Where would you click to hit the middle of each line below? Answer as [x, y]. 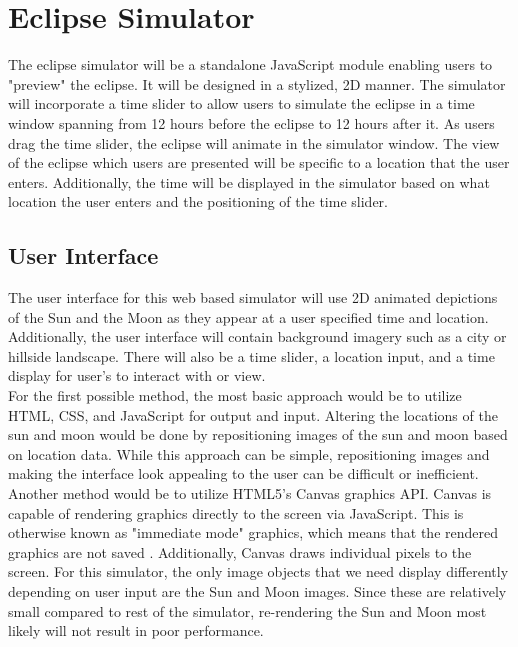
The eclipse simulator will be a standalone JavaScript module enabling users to [250, 64]
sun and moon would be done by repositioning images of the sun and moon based [258, 434]
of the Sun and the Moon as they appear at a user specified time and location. [248, 316]
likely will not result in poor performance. [136, 630]
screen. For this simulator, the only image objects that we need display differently [258, 571]
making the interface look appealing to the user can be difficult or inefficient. [243, 473]
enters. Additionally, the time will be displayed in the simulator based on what [249, 181]
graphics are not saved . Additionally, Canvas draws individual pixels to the [240, 551]
